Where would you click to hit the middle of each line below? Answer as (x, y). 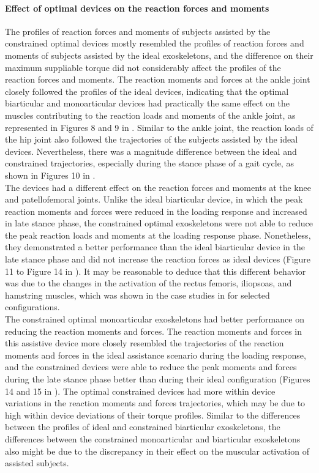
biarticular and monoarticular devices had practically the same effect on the (148, 103)
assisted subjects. (37, 463)
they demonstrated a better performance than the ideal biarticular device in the (155, 247)
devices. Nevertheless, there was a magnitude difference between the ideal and (151, 151)
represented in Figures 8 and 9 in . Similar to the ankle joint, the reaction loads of (159, 127)
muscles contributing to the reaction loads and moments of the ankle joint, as (150, 115)
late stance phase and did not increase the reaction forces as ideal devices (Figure (158, 259)
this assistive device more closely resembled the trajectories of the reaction (144, 343)
